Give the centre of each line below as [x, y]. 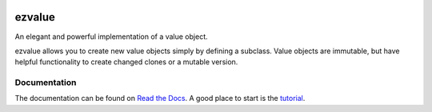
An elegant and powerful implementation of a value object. [111, 37]
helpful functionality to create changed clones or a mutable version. [126, 62]
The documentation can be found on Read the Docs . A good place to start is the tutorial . [160, 98]
